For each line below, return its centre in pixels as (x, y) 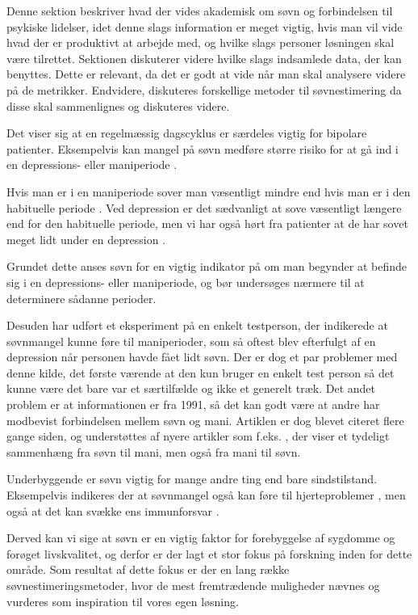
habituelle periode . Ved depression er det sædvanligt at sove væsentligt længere (204, 207)
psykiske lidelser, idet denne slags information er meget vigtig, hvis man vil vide (205, 26)
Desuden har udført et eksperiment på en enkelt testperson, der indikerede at (197, 325)
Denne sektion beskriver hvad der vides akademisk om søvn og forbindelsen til (200, 11)
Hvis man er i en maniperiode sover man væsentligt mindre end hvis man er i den (209, 191)
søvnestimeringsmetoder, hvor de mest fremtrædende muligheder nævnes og (193, 585)
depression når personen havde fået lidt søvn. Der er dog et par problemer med (202, 357)
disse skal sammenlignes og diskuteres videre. (118, 105)
